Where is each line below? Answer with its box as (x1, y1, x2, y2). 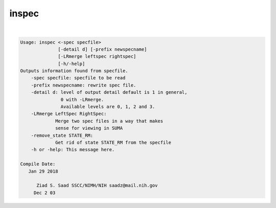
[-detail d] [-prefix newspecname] (58, 46, 147, 52)
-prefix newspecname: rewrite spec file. (31, 82, 136, 88)
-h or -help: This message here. (31, 147, 115, 153)
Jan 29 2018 (28, 168, 58, 174)
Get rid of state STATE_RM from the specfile (55, 140, 171, 145)
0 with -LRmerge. (60, 96, 104, 102)
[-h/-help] (58, 60, 85, 67)
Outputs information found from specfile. (20, 68, 128, 74)
